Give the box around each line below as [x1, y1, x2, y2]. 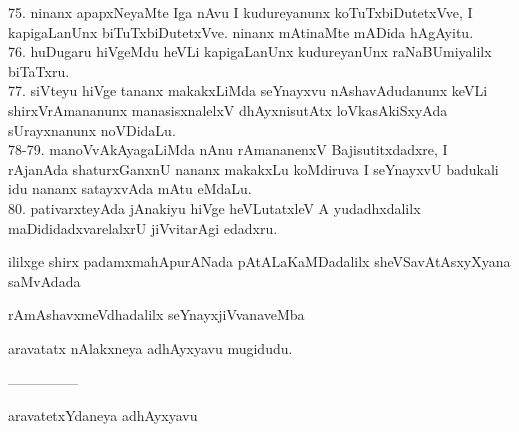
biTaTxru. [8, 60, 70, 81]
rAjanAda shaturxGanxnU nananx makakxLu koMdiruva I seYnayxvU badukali [8, 158, 499, 179]
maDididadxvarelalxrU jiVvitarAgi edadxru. [8, 217, 278, 238]
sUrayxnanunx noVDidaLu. [8, 119, 176, 140]
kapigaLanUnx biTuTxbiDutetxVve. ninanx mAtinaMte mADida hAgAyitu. [8, 21, 474, 42]
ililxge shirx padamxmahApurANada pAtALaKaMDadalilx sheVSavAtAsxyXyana [8, 251, 511, 272]
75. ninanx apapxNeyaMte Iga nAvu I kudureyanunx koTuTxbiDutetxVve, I [8, 2, 473, 22]
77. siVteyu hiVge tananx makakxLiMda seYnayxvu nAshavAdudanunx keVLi [8, 80, 488, 101]
